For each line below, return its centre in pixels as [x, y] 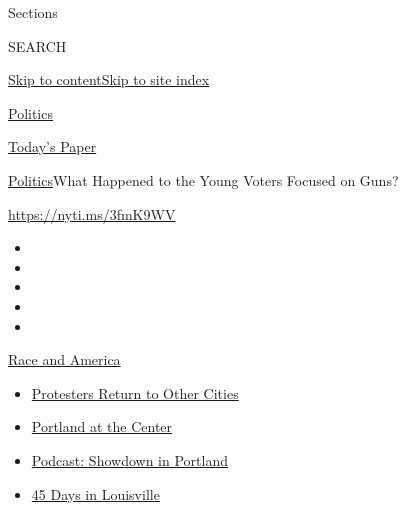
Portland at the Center [102, 426]
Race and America [64, 359]
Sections [33, 12]
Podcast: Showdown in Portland [129, 459]
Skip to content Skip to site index [109, 79]
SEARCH [37, 45]
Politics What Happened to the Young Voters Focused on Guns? [203, 179]
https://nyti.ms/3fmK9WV [92, 213]
